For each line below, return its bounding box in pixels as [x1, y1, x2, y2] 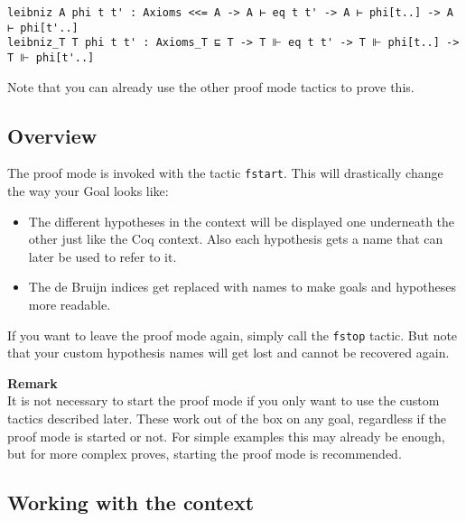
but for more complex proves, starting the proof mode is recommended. [7, 444, 402, 463]
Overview [7, 121, 98, 149]
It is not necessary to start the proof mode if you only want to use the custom [7, 391, 440, 410]
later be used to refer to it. [28, 247, 177, 265]
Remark [7, 373, 58, 392]
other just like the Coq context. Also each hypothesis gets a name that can [28, 229, 443, 248]
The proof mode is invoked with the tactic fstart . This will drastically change [7, 163, 443, 182]
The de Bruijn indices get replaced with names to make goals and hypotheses [28, 277, 456, 296]
